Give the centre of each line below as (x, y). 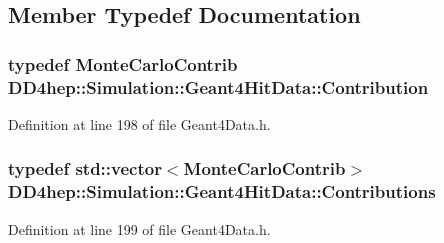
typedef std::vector (85, 168)
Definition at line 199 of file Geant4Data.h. (139, 228)
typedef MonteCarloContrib (123, 63)
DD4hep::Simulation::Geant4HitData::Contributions (222, 191)
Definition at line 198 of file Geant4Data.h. (139, 123)
